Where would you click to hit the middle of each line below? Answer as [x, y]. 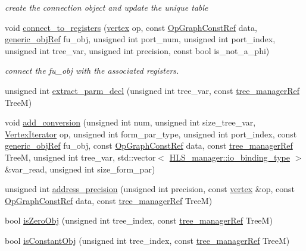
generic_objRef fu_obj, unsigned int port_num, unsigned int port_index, [140, 39]
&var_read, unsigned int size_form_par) [80, 169]
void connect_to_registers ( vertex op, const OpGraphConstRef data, [131, 27]
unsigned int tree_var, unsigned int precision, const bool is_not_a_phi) [137, 50]
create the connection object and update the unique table [107, 7]
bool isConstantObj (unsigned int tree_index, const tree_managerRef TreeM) [147, 240]
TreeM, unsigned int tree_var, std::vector [80, 157]
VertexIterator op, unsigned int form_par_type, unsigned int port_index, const [151, 134]
